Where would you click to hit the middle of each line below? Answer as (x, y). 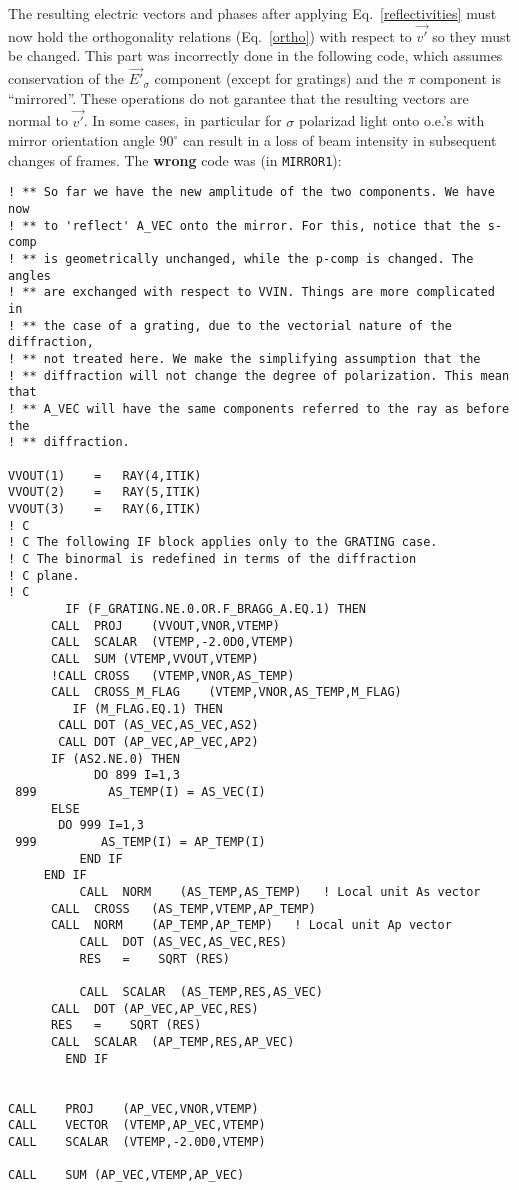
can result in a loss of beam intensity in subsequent (339, 140)
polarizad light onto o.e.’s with (391, 120)
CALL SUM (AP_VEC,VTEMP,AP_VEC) (126, 1175)
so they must (472, 35)
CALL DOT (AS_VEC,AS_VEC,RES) (183, 942)
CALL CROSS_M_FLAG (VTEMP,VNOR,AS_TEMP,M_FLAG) (226, 692)
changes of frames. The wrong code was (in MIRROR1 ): (175, 159)
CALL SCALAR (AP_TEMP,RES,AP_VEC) (172, 1041)
